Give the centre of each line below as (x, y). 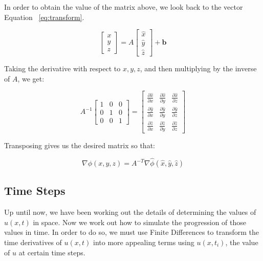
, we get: (31, 78)
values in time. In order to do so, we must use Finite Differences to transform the (131, 232)
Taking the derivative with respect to (62, 68)
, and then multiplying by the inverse (198, 68)
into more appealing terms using (144, 242)
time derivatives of (33, 242)
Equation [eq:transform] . (44, 17)
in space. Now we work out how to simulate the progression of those (140, 222)
